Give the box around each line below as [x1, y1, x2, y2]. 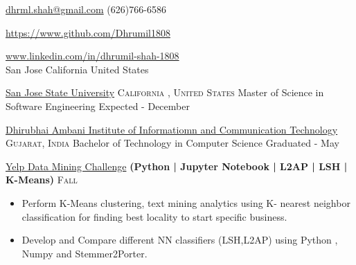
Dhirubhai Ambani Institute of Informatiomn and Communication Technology [6, 122, 338, 136]
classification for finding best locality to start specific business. [21, 209, 287, 223]
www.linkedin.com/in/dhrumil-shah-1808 [6, 48, 179, 63]
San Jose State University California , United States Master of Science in [6, 85, 324, 100]
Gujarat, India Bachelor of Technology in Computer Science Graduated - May [6, 136, 339, 150]
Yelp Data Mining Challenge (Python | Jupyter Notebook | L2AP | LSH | [6, 158, 348, 173]
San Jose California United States [6, 62, 149, 76]
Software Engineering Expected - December [6, 98, 190, 113]
